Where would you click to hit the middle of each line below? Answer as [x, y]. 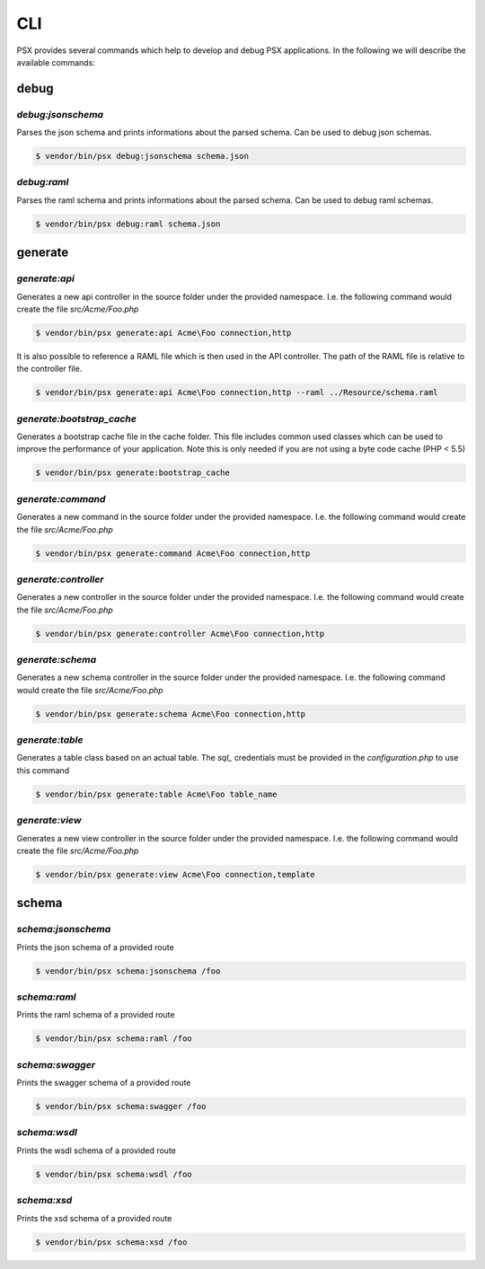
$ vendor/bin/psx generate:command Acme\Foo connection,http [173, 553]
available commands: [56, 62]
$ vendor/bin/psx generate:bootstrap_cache [133, 473]
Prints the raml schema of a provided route [96, 1015]
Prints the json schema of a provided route [95, 947]
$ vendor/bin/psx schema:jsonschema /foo [128, 971]
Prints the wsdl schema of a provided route [97, 1150]
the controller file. [49, 369]
